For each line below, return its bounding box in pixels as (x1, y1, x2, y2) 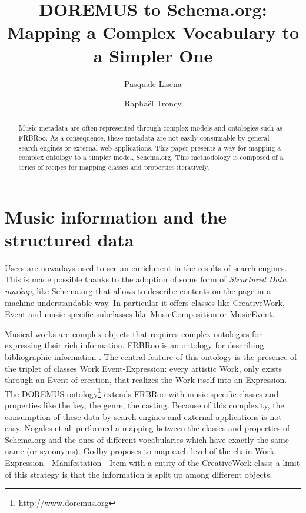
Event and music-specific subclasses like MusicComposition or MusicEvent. (5, 308, 275, 320)
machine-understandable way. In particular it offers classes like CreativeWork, (5, 296, 285, 308)
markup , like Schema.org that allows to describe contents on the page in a (5, 285, 271, 297)
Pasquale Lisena (124, 77, 182, 89)
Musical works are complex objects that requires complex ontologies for (5, 327, 262, 339)
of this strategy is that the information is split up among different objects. (5, 468, 272, 480)
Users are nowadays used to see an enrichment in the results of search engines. (5, 261, 287, 274)
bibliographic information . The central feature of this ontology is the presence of (5, 351, 297, 363)
